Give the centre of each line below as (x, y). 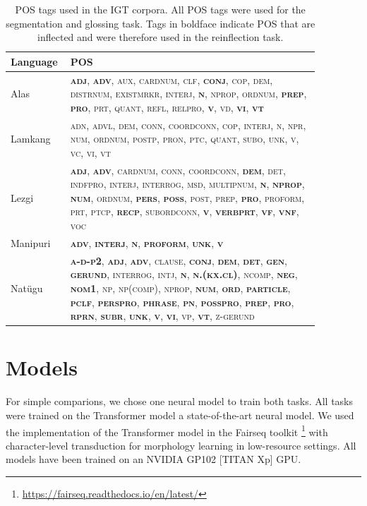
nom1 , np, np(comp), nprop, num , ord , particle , (180, 288)
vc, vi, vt (91, 152)
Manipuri (31, 242)
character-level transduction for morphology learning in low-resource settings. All (181, 445)
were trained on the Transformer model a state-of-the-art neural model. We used (180, 415)
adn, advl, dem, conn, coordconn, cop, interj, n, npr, (188, 125)
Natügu (27, 288)
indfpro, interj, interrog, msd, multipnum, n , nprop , (187, 184)
